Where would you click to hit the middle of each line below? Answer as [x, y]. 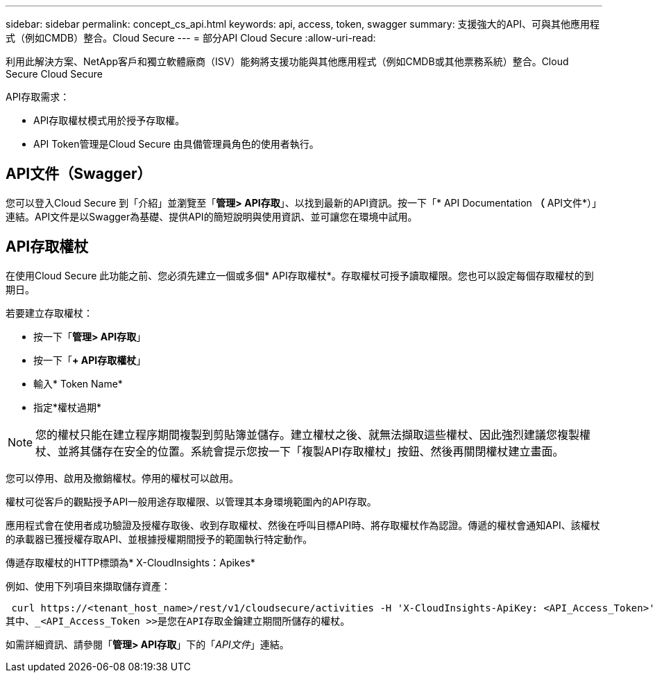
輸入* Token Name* [78, 383]
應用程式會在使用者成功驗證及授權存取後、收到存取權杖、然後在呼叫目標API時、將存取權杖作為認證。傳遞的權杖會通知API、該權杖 [303, 525]
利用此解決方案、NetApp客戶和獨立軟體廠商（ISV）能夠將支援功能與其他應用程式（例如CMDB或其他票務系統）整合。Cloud [287, 61]
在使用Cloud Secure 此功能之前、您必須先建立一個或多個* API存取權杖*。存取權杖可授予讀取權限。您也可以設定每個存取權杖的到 [300, 275]
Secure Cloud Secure [54, 74]
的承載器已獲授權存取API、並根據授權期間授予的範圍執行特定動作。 [159, 539]
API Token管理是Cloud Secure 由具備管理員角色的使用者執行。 [176, 144]
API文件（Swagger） [79, 174]
